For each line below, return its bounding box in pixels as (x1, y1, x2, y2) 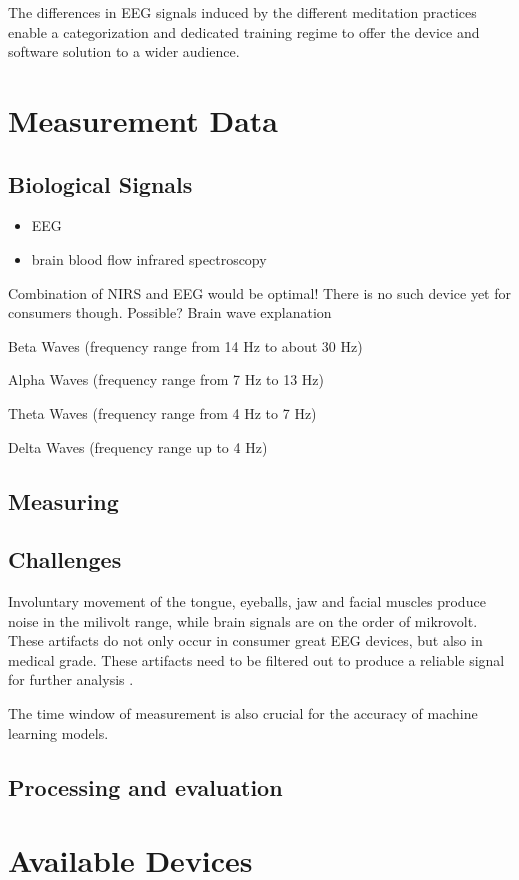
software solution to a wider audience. (8, 41, 240, 62)
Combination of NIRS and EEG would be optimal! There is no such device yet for (8, 282, 511, 303)
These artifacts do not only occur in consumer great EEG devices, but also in (8, 630, 483, 651)
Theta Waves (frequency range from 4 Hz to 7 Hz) (8, 402, 317, 423)
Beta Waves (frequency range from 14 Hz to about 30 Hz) (8, 335, 363, 356)
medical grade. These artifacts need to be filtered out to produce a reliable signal (8, 649, 505, 670)
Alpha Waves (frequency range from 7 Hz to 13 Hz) (8, 369, 324, 390)
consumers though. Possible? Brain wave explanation (8, 302, 332, 323)
